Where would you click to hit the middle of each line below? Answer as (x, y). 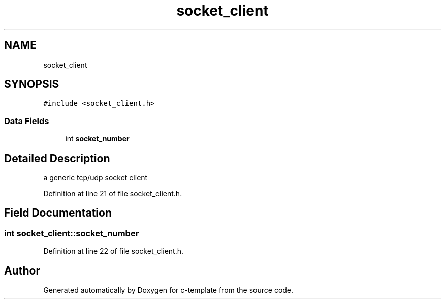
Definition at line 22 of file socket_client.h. (114, 251)
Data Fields (27, 121)
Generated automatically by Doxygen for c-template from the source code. (168, 290)
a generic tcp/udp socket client (96, 178)
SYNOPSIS (32, 84)
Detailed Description (57, 158)
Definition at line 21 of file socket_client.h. (113, 194)
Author (22, 270)
